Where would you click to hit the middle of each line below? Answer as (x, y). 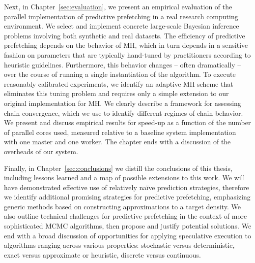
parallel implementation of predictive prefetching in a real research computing (121, 16)
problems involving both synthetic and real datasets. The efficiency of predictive (125, 35)
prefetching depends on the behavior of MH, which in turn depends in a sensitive (126, 45)
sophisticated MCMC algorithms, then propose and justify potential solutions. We (128, 226)
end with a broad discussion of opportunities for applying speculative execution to (128, 235)
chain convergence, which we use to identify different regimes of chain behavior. (124, 113)
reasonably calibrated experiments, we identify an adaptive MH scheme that (119, 83)
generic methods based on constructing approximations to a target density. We (122, 206)
